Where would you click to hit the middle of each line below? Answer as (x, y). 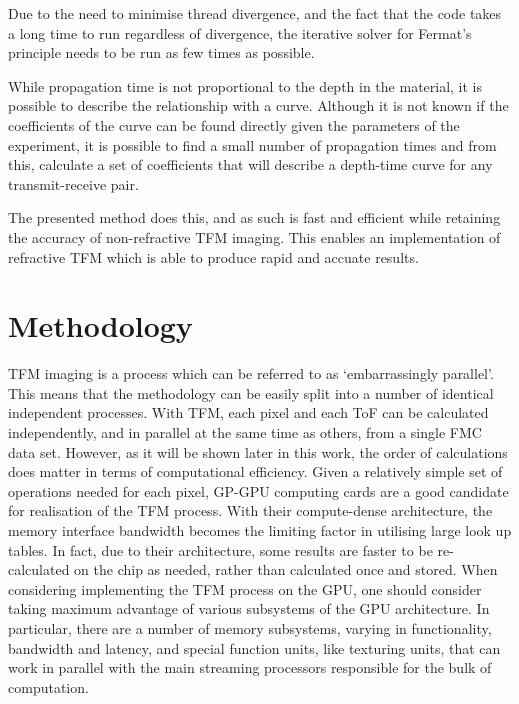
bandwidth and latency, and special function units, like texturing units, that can (254, 647)
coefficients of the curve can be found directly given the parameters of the (234, 124)
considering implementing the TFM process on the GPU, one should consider (245, 588)
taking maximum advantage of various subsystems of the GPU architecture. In (249, 608)
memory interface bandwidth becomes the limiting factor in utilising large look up (260, 530)
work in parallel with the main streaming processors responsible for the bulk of (250, 667)
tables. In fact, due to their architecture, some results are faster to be (220, 549)
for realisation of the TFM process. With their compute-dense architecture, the (250, 510)
